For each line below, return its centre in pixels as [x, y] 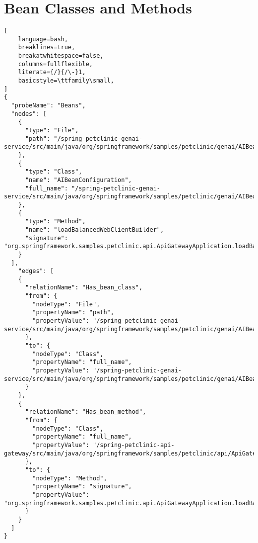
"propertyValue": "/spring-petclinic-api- [103, 445]
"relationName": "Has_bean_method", [86, 412]
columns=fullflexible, [55, 64]
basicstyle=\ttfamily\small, [66, 81]
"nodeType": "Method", [70, 478]
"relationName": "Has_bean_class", [84, 288]
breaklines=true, [47, 47]
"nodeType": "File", [66, 304]
